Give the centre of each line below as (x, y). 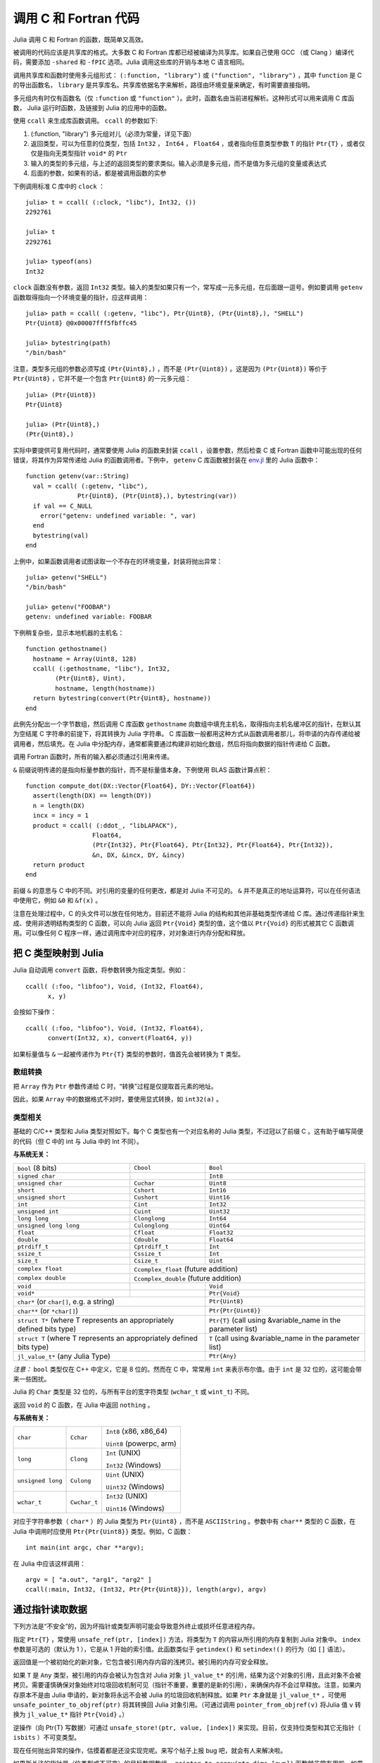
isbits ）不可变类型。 (47, 1738)
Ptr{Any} (223, 1356)
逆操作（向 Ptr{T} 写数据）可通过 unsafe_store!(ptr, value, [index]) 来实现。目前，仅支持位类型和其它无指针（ (187, 1727)
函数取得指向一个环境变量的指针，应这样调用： (81, 297)
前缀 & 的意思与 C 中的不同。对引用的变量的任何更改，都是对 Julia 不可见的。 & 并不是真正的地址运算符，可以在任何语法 (187, 890)
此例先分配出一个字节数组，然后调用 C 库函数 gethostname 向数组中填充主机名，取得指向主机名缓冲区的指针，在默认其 (187, 724)
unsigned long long (49, 1225)
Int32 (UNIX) (127, 1496)
